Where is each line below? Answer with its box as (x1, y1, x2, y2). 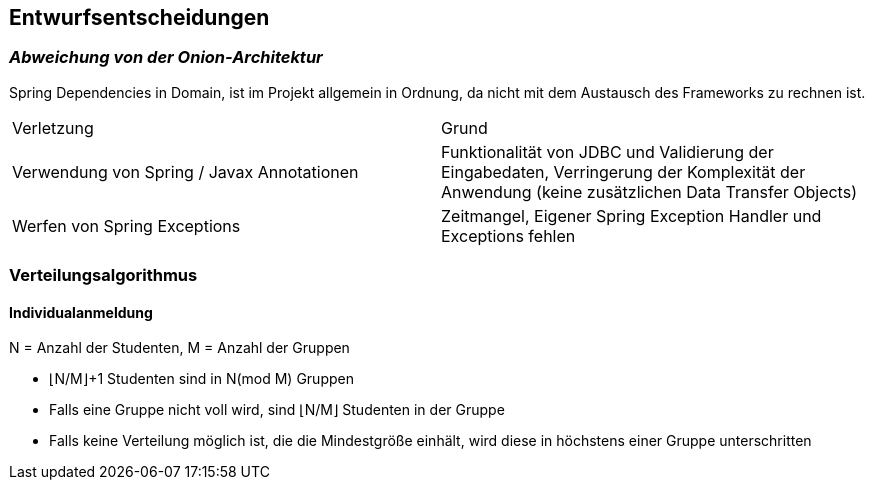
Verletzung (12, 117, 94, 138)
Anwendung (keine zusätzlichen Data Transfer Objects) (441, 181, 857, 202)
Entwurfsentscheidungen (9, 5, 270, 30)
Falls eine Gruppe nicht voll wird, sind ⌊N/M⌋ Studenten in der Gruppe (49, 401, 505, 419)
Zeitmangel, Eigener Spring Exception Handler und (441, 205, 822, 226)
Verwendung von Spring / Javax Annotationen (12, 161, 359, 182)
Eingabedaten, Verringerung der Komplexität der (441, 161, 806, 182)
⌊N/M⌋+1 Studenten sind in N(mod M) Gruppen (49, 370, 354, 388)
